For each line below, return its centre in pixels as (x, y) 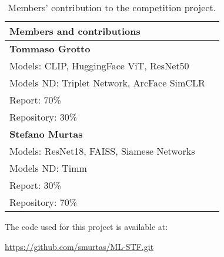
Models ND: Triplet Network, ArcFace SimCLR (107, 83)
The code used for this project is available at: (86, 226)
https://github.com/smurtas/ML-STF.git (79, 246)
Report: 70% (35, 100)
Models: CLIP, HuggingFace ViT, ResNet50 (99, 66)
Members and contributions (75, 31)
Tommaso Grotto (50, 49)
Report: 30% (35, 185)
